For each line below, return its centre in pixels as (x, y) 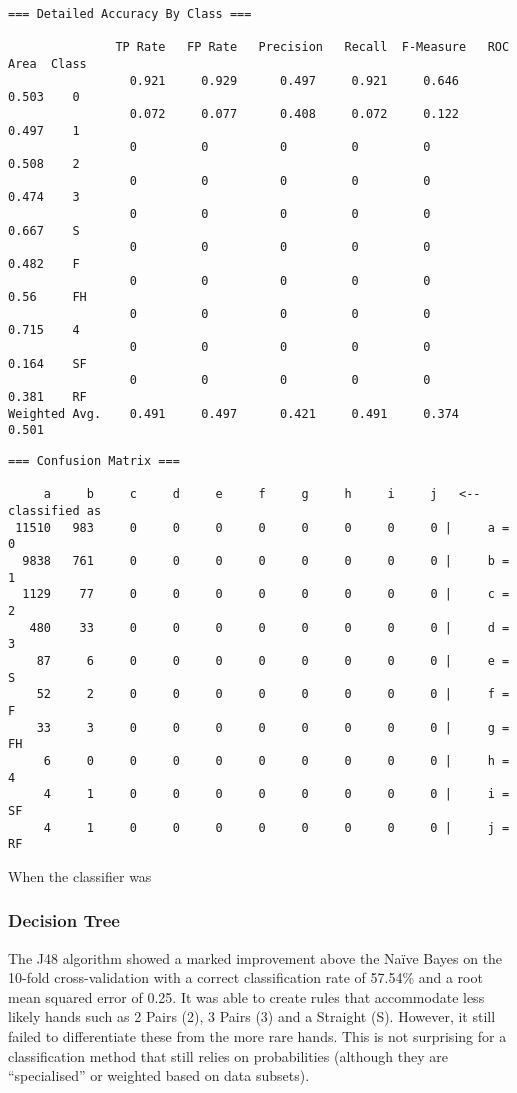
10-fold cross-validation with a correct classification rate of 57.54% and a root (245, 977)
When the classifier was (80, 875)
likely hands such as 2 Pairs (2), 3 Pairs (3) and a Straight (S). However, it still (252, 1016)
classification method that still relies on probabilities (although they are (228, 1055)
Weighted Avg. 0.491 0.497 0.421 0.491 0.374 (234, 413)
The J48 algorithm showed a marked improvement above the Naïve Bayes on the (255, 957)
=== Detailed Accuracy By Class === (130, 14)
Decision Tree (64, 920)
